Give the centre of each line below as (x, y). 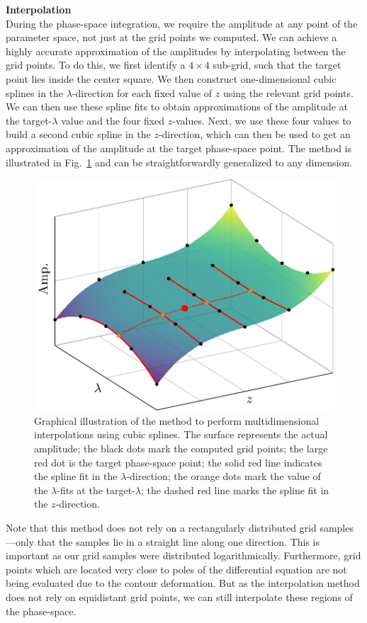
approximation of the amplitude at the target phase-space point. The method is (179, 148)
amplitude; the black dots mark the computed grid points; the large (181, 448)
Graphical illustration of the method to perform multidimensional (177, 420)
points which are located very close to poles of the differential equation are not (176, 569)
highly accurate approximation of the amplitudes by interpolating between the (176, 51)
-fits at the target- (96, 490)
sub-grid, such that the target (277, 65)
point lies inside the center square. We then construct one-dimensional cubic (171, 78)
